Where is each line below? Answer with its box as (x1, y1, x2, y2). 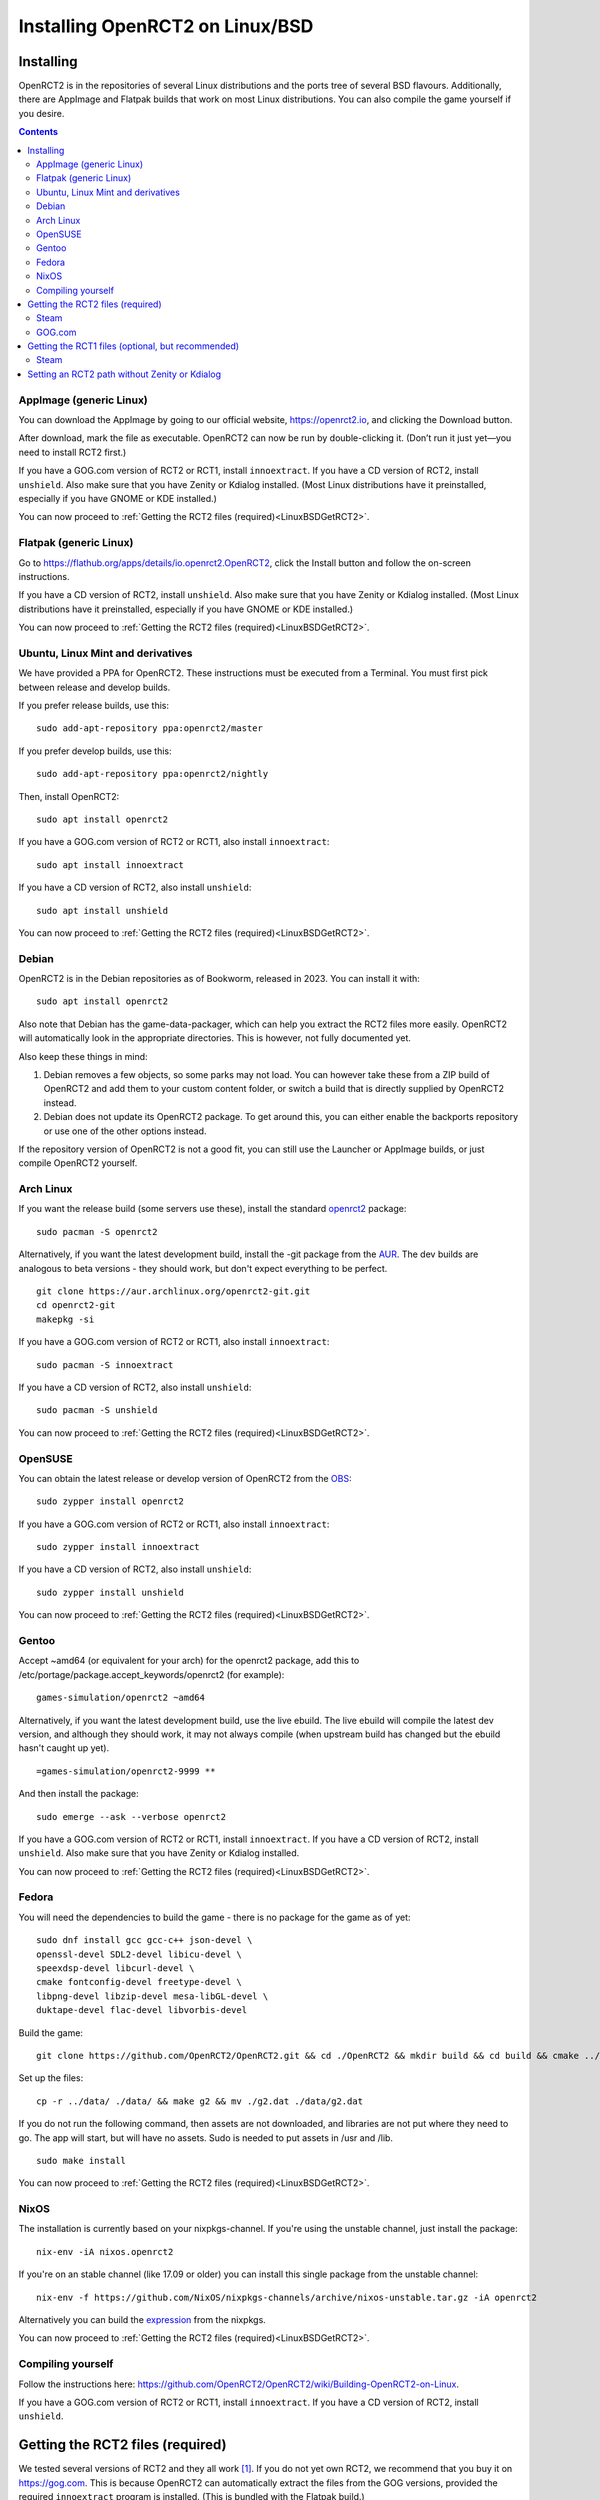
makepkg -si (36, 1313, 95, 1325)
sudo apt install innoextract (36, 859, 185, 870)
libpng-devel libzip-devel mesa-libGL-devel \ (36, 1990, 269, 2002)
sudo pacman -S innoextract (36, 1359, 174, 1370)
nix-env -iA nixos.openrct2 (36, 2246, 174, 2257)
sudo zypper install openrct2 (36, 1496, 185, 1507)
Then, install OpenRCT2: (18, 790, 120, 802)
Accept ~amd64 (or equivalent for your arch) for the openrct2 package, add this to (18, 1655, 360, 1667)
